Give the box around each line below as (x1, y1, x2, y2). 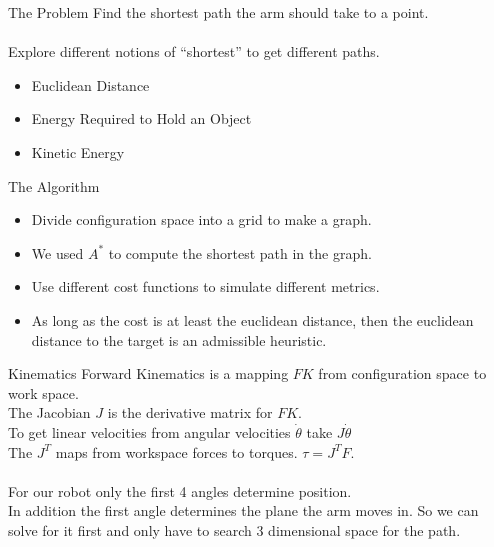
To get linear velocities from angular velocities (8, 421, 291, 442)
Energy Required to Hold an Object (31, 108, 252, 129)
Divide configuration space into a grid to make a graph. (31, 209, 372, 230)
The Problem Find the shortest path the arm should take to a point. (8, 2, 429, 22)
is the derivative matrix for (107, 402, 273, 423)
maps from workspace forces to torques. (55, 441, 298, 462)
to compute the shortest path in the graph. (108, 242, 372, 263)
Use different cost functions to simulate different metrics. (31, 276, 380, 297)
